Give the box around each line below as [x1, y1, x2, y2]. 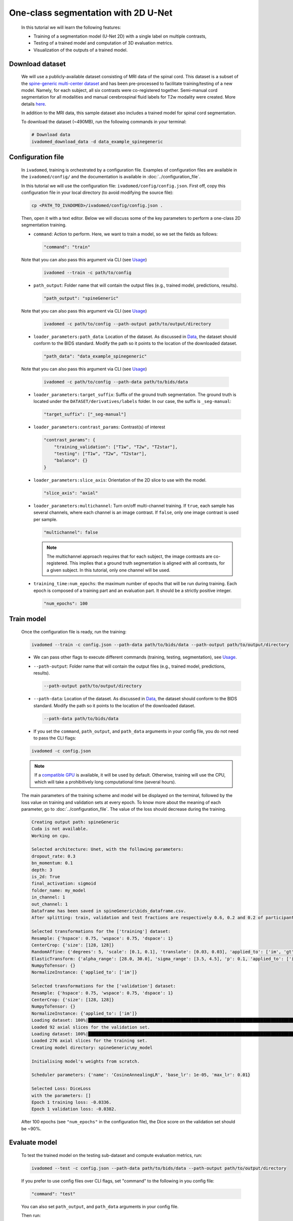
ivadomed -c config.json [31, 748, 91, 754]
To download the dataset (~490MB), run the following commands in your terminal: [21, 119, 187, 125]
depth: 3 [31, 867, 53, 873]
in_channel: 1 [31, 894, 65, 900]
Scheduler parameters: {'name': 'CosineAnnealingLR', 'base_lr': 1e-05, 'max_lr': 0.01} [31, 1072, 251, 1078]
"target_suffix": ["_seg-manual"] [43, 412, 126, 417]
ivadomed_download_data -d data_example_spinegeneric [31, 139, 163, 144]
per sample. [33, 516, 58, 522]
